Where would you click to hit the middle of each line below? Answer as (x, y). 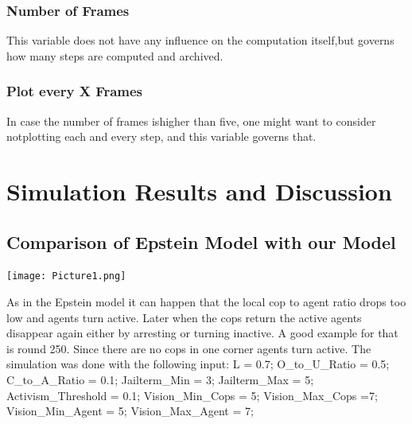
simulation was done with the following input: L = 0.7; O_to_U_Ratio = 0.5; (198, 364)
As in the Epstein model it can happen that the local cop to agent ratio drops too (206, 302)
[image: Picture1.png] (66, 276)
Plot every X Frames (75, 91)
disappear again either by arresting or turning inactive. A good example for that (202, 333)
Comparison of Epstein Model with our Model (201, 241)
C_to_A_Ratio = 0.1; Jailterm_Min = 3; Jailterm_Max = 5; (160, 380)
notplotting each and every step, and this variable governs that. (161, 136)
